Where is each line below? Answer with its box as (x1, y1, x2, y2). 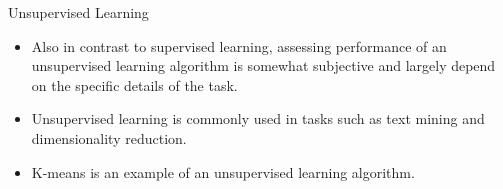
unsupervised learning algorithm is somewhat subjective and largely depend (31, 55, 496, 76)
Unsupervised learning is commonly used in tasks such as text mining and (31, 108, 485, 129)
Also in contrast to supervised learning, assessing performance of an (31, 35, 447, 56)
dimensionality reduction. (31, 127, 187, 148)
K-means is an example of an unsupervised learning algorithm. (31, 161, 415, 182)
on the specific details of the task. (31, 74, 238, 95)
